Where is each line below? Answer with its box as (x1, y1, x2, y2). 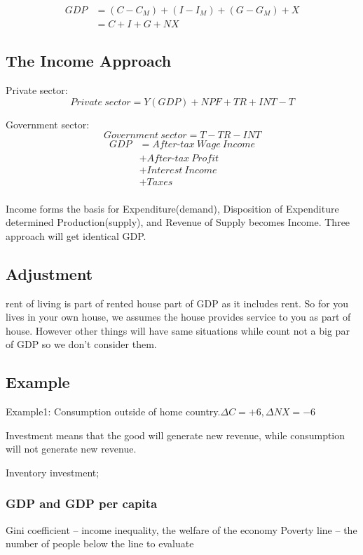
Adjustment (6, 262, 93, 284)
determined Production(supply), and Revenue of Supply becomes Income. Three (6, 215, 350, 229)
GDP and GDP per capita (6, 495, 158, 512)
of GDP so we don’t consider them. (6, 337, 157, 352)
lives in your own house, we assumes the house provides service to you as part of (6, 309, 351, 324)
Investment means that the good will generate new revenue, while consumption (6, 427, 345, 442)
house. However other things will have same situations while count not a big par (6, 323, 350, 337)
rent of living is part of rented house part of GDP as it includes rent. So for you (6, 295, 349, 310)
